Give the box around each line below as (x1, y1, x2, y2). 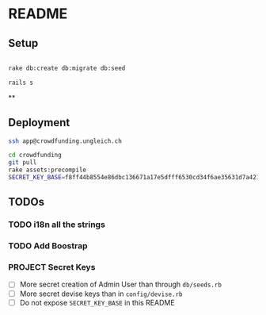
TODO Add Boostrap (8, 240, 88, 252)
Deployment (8, 116, 70, 129)
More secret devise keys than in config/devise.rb (19, 289, 183, 298)
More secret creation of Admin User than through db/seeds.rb (19, 279, 222, 290)
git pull (8, 159, 37, 167)
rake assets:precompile (8, 166, 87, 175)
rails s (8, 79, 34, 86)
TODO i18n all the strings (8, 219, 105, 230)
